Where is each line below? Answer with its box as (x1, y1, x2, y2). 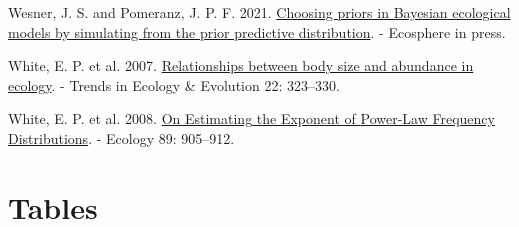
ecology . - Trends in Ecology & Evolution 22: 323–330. (8, 74, 340, 95)
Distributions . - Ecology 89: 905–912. (8, 127, 235, 148)
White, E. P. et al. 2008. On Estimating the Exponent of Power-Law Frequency (8, 108, 495, 129)
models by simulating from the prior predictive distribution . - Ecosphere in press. (8, 21, 506, 42)
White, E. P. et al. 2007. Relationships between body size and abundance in (8, 55, 474, 76)
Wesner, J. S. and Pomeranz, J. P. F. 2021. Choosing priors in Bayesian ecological (8, 2, 511, 22)
